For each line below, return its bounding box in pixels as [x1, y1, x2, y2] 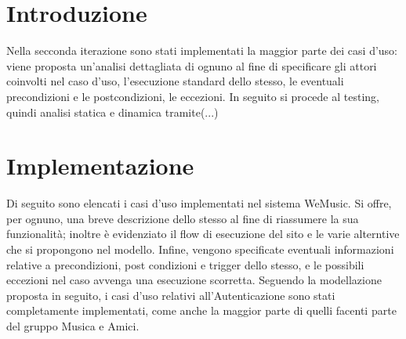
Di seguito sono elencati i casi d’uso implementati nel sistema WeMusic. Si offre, [6, 195, 392, 211]
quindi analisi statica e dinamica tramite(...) [6, 103, 219, 120]
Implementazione [6, 150, 194, 182]
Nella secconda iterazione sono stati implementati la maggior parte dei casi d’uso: [6, 42, 398, 59]
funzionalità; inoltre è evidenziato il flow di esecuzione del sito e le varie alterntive [6, 225, 400, 242]
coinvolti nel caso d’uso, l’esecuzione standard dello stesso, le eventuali [6, 73, 344, 89]
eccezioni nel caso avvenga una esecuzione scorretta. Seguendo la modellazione [6, 272, 382, 288]
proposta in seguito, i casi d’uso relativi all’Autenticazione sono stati [6, 287, 335, 303]
